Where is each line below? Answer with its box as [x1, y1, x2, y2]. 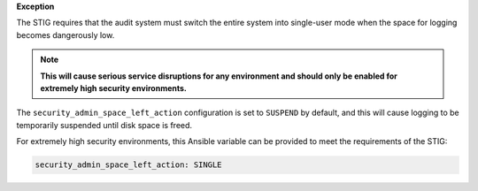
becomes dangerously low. [16, 29, 115, 40]
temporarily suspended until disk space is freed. [16, 119, 193, 130]
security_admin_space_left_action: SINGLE [35, 160, 222, 170]
